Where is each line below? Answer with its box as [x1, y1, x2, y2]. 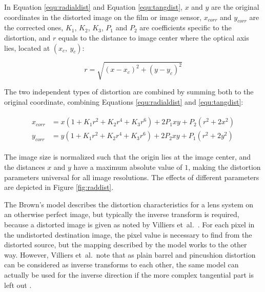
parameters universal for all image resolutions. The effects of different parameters [4, 171, 259, 182]
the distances [4, 162, 45, 172]
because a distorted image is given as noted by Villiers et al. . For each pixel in [4, 219, 255, 229]
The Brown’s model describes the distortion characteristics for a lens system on [4, 199, 254, 209]
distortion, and [4, 32, 51, 43]
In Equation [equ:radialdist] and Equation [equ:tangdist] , [4, 2, 182, 12]
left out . [4, 279, 32, 290]
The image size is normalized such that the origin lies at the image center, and [4, 151, 251, 162]
